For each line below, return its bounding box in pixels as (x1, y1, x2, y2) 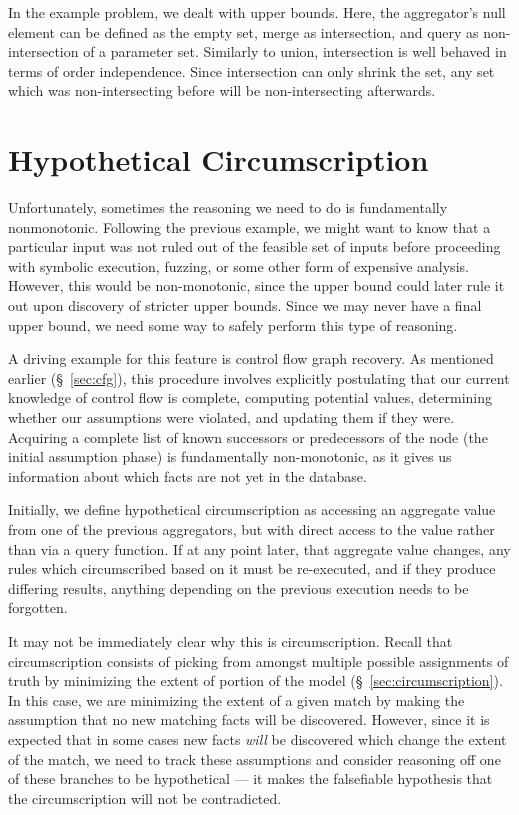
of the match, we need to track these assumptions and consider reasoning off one (8, 748, 501, 769)
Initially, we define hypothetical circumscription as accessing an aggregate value (8, 499, 496, 520)
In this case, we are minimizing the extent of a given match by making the (8, 689, 465, 710)
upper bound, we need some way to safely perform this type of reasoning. (8, 314, 458, 335)
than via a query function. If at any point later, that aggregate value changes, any (8, 538, 511, 559)
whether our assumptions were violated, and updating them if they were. (8, 407, 455, 428)
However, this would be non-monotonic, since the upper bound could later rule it (8, 275, 505, 296)
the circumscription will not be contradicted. (8, 787, 282, 808)
